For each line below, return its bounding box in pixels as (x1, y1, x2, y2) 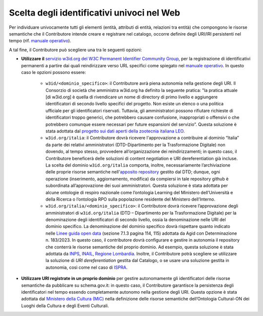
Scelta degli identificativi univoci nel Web (9, 7, 180, 18)
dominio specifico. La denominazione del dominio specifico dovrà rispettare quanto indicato (45, 223, 230, 229)
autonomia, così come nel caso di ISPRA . (45, 264, 128, 270)
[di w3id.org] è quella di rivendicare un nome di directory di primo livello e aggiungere (45, 94, 218, 100)
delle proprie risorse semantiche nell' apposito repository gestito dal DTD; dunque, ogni (45, 169, 220, 175)
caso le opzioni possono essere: (21, 69, 86, 75)
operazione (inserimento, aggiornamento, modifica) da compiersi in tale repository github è (45, 176, 229, 182)
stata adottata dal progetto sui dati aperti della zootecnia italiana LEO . (45, 128, 185, 134)
